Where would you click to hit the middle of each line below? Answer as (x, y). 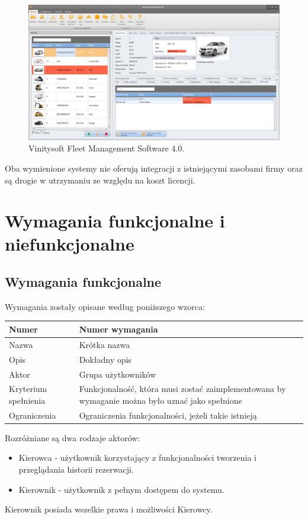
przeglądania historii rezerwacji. (76, 469)
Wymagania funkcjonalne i (115, 221)
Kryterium (28, 389)
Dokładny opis (105, 359)
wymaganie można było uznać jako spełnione (161, 400)
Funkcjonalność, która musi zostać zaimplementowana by (182, 389)
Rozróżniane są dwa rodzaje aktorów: (73, 437)
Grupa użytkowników (118, 374)
